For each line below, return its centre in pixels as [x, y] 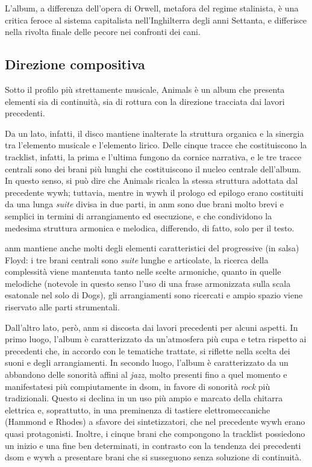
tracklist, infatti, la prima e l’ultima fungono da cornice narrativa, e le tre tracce [153, 156]
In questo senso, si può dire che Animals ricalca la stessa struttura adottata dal [151, 180]
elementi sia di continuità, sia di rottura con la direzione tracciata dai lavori [145, 101]
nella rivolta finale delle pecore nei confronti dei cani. [103, 32]
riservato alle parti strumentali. [62, 307]
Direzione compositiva [75, 64]
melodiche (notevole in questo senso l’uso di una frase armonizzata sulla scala [148, 283]
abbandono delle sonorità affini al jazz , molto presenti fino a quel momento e [146, 375]
